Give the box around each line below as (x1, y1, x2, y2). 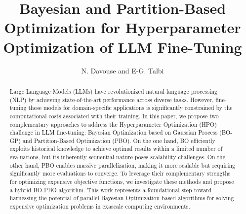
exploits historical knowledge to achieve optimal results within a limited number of (9, 144, 223, 153)
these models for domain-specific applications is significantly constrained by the (28, 104, 233, 112)
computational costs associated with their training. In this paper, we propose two (9, 111, 219, 120)
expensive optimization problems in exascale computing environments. (9, 202, 190, 211)
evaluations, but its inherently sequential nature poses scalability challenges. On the (9, 153, 225, 161)
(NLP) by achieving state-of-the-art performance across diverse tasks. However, (9, 95, 214, 104)
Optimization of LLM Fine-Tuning (3, 36, 242, 57)
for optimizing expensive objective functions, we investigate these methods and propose (9, 178, 234, 186)
